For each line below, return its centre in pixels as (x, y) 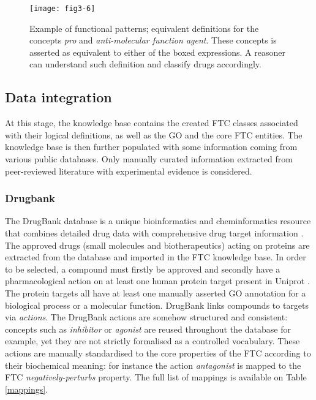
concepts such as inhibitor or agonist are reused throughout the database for (148, 329)
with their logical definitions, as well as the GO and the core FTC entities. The (154, 134)
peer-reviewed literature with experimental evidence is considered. (129, 171)
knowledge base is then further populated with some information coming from (151, 147)
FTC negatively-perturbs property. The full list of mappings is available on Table (156, 377)
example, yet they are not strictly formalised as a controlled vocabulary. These (152, 341)
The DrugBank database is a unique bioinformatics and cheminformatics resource (158, 221)
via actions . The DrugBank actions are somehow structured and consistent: (146, 317)
